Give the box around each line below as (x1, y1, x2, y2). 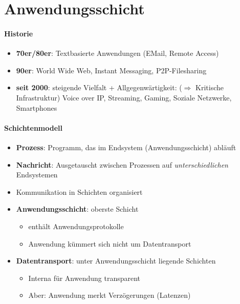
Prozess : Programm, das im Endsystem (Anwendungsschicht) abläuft (16, 141, 236, 152)
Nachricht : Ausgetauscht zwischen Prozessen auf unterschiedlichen (16, 159, 228, 170)
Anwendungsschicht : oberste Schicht (16, 204, 139, 214)
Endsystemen (16, 169, 58, 180)
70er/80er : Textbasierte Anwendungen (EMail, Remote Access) (16, 48, 219, 58)
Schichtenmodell (4, 122, 63, 133)
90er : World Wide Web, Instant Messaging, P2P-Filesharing (16, 65, 207, 75)
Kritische (195, 82, 224, 93)
